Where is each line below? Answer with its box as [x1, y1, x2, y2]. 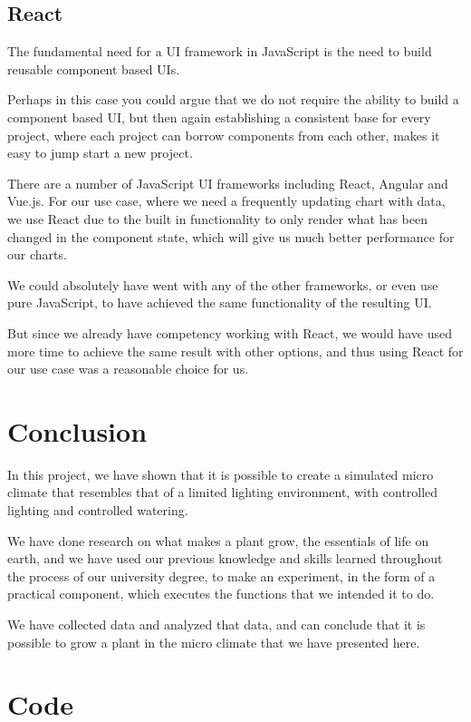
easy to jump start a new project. [7, 143, 193, 162]
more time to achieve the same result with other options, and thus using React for [7, 341, 464, 360]
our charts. [7, 245, 67, 264]
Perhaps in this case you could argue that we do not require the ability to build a [7, 90, 459, 109]
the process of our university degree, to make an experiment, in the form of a [7, 566, 436, 585]
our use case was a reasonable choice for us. [7, 359, 249, 378]
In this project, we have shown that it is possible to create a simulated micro [7, 464, 434, 483]
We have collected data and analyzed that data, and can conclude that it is [7, 614, 426, 633]
